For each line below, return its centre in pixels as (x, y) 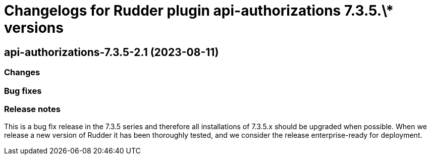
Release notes (32, 109)
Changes (22, 72)
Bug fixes (23, 91)
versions (34, 28)
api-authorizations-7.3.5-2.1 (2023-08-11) (112, 52)
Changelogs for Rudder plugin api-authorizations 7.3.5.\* (199, 11)
